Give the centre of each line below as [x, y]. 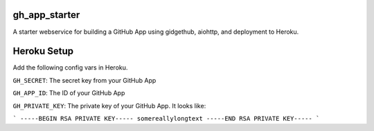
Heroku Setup [43, 51]
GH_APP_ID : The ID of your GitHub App [69, 93]
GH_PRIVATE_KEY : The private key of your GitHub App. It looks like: [109, 105]
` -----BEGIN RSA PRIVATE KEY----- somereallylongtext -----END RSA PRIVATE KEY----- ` [166, 118]
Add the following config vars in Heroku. [70, 68]
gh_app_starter [46, 15]
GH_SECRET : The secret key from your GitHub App [84, 80]
